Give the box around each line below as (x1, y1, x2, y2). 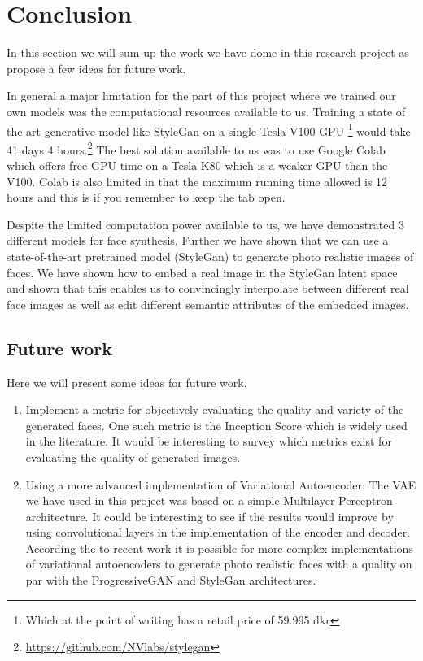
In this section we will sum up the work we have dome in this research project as (7, 44, 409, 61)
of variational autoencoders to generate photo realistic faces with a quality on (25, 555, 412, 572)
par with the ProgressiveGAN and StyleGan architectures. (25, 572, 316, 589)
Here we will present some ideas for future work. (7, 373, 247, 390)
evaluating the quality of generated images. (25, 448, 241, 465)
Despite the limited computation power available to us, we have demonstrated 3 (7, 215, 404, 233)
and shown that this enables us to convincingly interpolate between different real (7, 280, 409, 297)
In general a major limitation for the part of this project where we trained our (7, 87, 396, 104)
